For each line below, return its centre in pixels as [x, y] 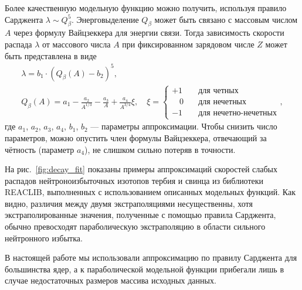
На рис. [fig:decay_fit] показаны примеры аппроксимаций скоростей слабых [141, 169]
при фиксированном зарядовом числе [188, 44]
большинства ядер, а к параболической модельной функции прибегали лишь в [145, 269]
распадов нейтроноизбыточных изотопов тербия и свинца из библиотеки [134, 180]
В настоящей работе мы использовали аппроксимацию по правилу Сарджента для [151, 257]
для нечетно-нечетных [237, 113]
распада [18, 44]
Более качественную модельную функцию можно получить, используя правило [146, 8]
